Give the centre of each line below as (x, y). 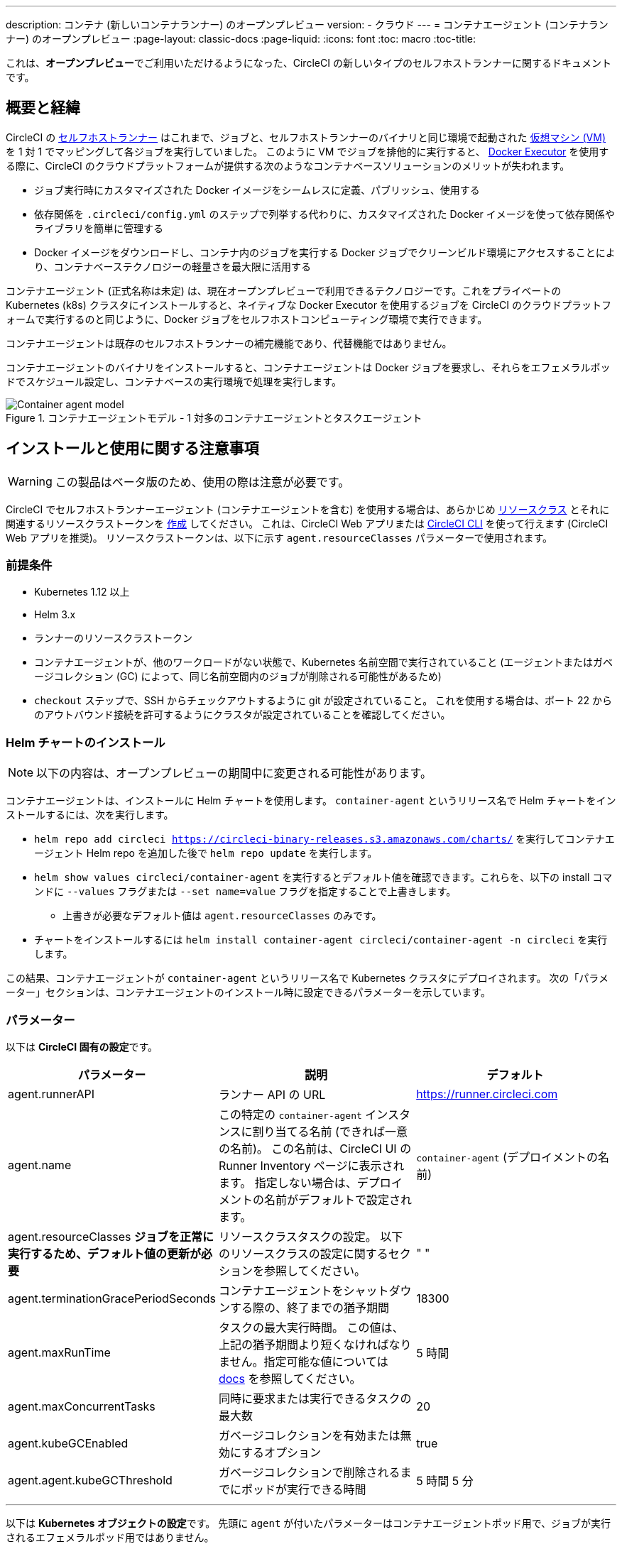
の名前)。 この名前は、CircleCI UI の (315, 1148)
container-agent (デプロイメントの (507, 1157)
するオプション (282, 1452)
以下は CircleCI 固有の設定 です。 (82, 1046)
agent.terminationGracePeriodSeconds (112, 1298)
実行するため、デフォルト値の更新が (105, 1253)
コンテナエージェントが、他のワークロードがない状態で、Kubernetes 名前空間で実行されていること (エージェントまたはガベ (324, 662)
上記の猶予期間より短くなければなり (315, 1344)
